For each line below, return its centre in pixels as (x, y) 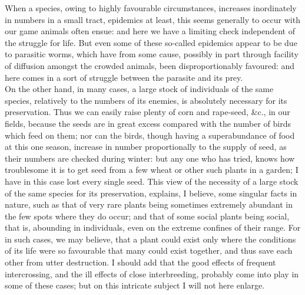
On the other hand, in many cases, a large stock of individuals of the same (139, 89)
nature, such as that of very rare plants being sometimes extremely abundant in (149, 204)
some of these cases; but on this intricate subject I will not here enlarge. (135, 285)
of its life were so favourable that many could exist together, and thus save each (149, 250)
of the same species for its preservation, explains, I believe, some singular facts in (151, 193)
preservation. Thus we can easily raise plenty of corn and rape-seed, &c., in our (147, 112)
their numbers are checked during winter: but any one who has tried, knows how (150, 158)
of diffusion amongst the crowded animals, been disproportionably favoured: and (150, 65)
